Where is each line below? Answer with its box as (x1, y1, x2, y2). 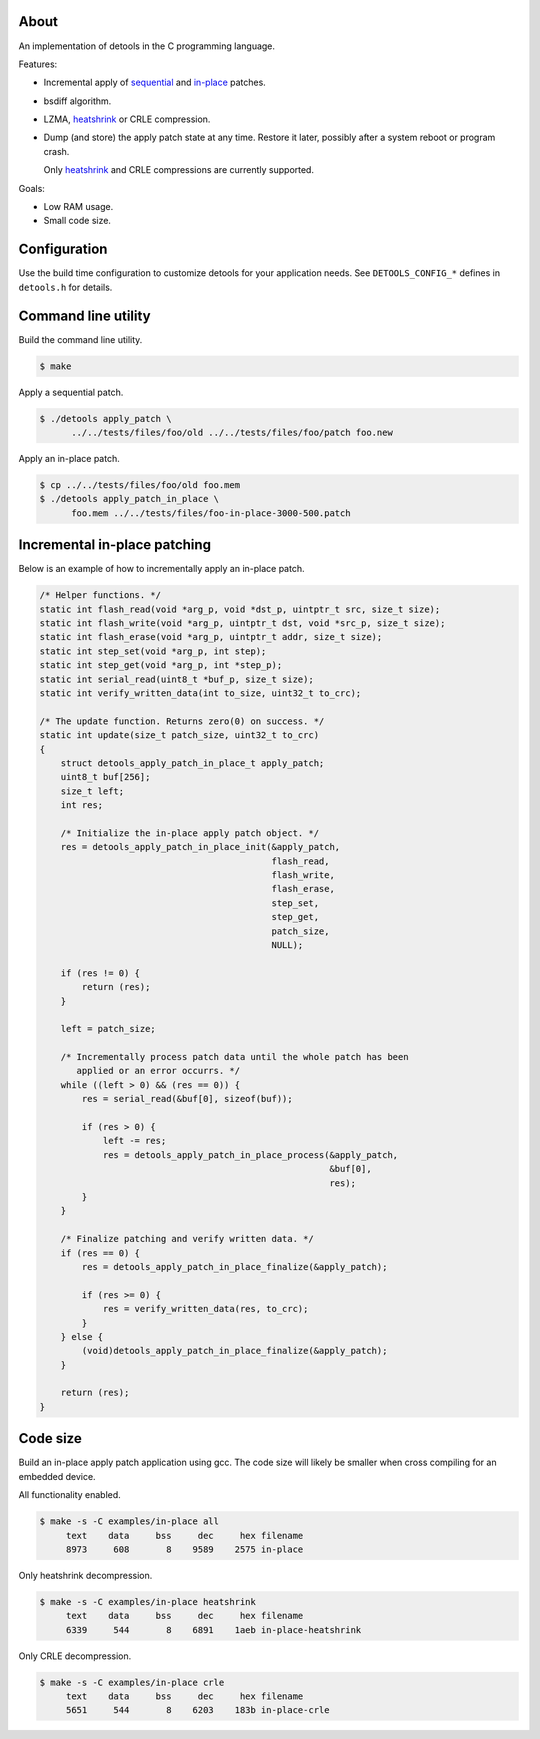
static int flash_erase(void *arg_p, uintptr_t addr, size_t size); (39, 631, 383, 643)
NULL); (271, 939, 304, 950)
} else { (60, 1331, 104, 1342)
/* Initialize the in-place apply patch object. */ (60, 827, 320, 839)
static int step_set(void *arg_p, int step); (39, 645, 267, 657)
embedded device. (18, 1470, 96, 1482)
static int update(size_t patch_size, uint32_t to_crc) (39, 730, 320, 741)
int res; (60, 800, 104, 811)
